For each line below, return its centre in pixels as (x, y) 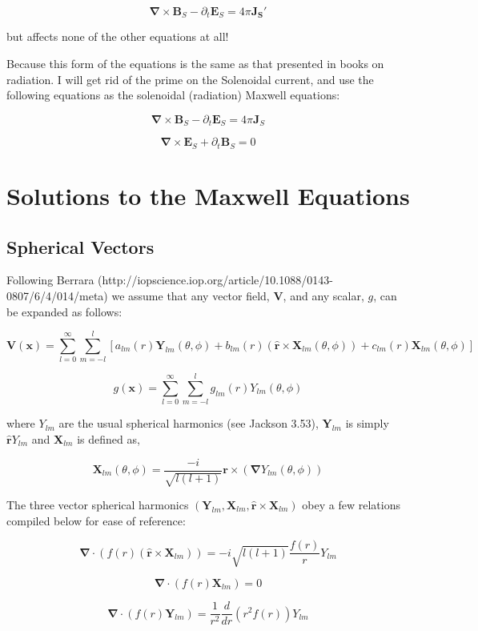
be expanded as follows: (64, 311)
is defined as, (108, 438)
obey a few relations (351, 504)
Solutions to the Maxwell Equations (208, 195)
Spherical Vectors (80, 246)
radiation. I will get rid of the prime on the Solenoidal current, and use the (190, 79)
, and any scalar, (323, 295)
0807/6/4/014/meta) (57, 295)
